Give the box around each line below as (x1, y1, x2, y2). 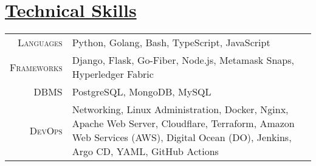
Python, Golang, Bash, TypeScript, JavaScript (72, 35, 270, 50)
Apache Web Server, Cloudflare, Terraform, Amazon (72, 116, 295, 131)
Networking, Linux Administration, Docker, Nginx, (72, 102, 289, 117)
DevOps (29, 123, 63, 137)
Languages (18, 35, 63, 50)
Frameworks (10, 60, 63, 74)
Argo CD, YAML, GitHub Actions (72, 144, 219, 159)
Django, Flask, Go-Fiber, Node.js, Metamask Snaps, (72, 53, 294, 67)
